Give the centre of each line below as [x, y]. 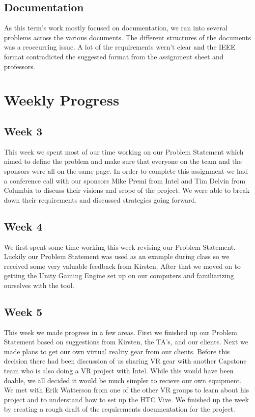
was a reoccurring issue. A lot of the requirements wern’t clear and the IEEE [120, 47]
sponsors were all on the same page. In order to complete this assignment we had [126, 170]
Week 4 [23, 226]
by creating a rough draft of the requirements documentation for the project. [120, 409]
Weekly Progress [62, 100]
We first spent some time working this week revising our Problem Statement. [120, 247]
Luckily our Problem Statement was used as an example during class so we [117, 256]
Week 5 [23, 311]
